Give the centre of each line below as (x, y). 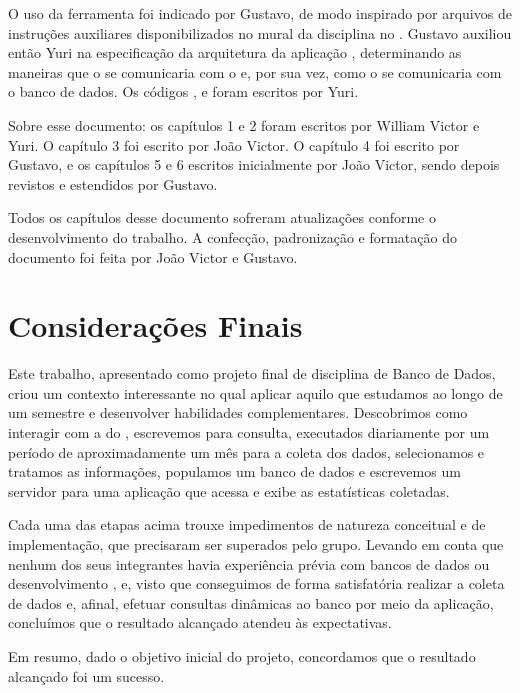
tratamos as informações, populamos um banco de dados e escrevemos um (234, 471)
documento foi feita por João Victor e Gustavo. (153, 256)
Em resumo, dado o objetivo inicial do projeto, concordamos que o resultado (242, 655)
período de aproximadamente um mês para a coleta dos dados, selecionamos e (246, 451)
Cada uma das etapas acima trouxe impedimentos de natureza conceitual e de (247, 524)
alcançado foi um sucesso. (86, 675)
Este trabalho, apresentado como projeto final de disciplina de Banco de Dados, (252, 373)
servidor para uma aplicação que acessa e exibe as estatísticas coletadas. (229, 490)
